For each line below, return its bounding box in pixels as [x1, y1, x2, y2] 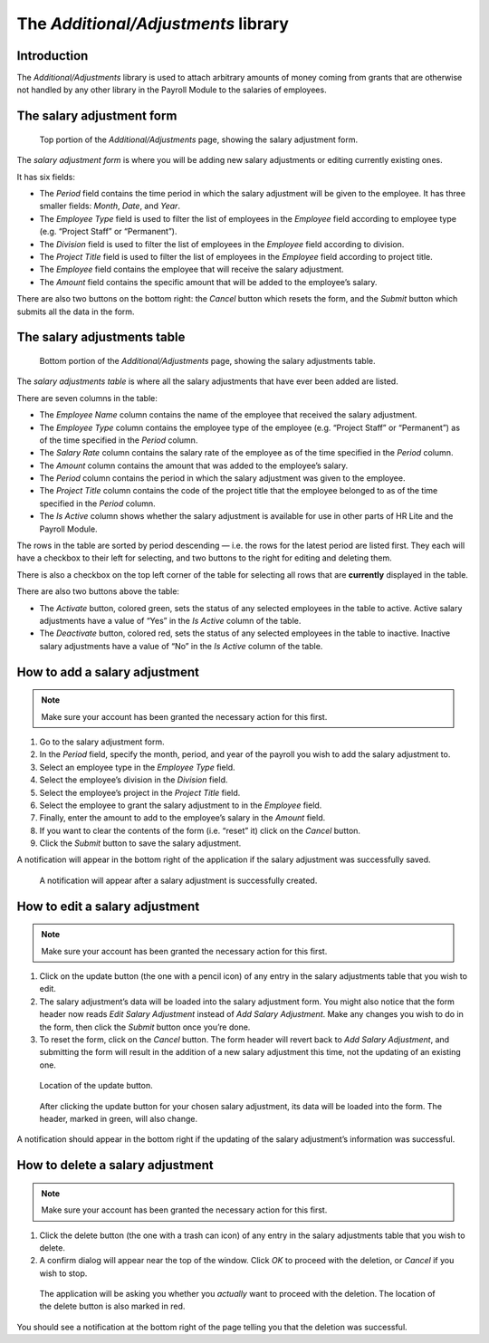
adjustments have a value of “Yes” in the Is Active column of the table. [39, 615, 302, 626]
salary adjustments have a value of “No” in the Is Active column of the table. [39, 640, 323, 651]
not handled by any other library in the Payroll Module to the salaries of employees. [16, 84, 327, 95]
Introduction [16, 48, 89, 63]
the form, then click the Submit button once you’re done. [39, 1022, 251, 1032]
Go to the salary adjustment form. [39, 736, 165, 747]
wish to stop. [39, 1268, 88, 1279]
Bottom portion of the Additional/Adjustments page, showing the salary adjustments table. [39, 355, 376, 366]
